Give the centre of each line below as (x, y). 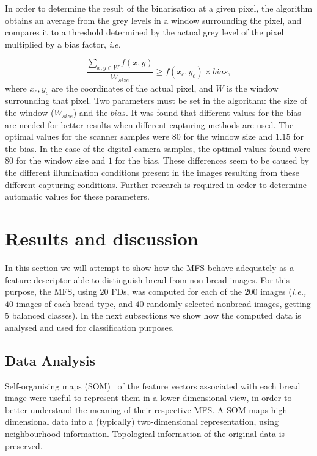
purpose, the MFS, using (51, 291)
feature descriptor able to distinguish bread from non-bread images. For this (148, 279)
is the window (253, 88)
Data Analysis (50, 360)
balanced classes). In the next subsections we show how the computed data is (156, 315)
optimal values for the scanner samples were (87, 136)
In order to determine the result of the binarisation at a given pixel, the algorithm (159, 8)
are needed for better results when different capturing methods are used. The (149, 124)
